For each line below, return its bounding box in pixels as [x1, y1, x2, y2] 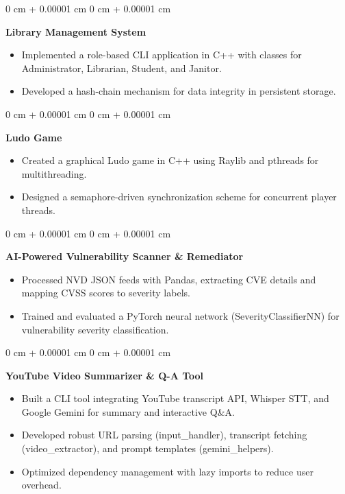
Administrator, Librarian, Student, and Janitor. [21, 60, 222, 75]
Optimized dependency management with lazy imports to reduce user [21, 464, 314, 478]
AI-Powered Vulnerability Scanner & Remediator [5, 249, 244, 263]
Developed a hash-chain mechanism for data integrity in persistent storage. [21, 84, 336, 98]
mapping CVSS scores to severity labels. [21, 285, 190, 300]
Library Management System [5, 24, 146, 38]
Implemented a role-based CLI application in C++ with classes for [21, 47, 302, 62]
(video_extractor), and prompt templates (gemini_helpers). [21, 441, 274, 456]
